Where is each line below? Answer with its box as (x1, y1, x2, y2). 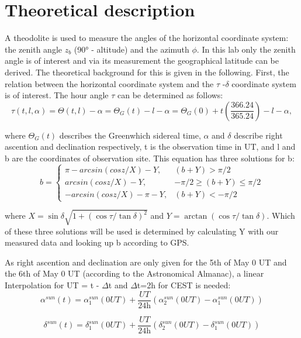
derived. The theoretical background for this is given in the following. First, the (5, 65, 289, 78)
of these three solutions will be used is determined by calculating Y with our (5, 225, 279, 237)
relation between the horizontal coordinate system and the (5, 77, 214, 89)
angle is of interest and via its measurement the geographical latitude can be (5, 54, 279, 67)
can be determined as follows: (117, 89, 223, 101)
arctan (184, 212, 207, 221)
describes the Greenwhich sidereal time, (59, 129, 201, 141)
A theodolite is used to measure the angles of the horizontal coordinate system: (5, 32, 289, 44)
